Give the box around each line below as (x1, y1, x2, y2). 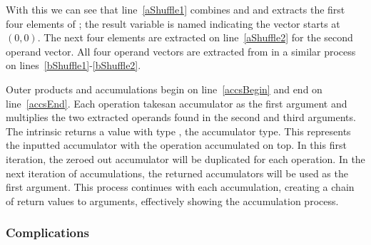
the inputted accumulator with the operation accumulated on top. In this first (6, 137, 347, 152)
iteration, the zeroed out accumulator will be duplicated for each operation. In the (6, 151, 365, 166)
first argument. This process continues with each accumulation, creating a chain (6, 179, 355, 194)
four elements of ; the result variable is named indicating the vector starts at (6, 16, 340, 31)
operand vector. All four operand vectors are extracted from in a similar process (6, 43, 356, 58)
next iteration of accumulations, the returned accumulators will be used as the (6, 165, 348, 180)
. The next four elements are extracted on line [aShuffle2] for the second (37, 30, 353, 45)
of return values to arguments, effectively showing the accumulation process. (6, 193, 339, 208)
